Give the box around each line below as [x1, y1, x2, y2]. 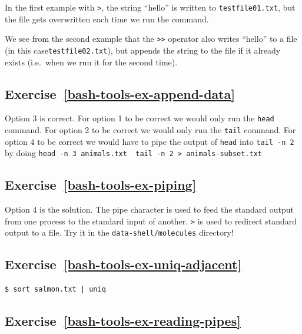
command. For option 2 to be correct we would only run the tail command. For [5, 124, 296, 136]
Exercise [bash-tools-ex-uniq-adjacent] [5, 255, 242, 273]
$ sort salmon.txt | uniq [5, 285, 106, 294]
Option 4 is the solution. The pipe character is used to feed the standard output [5, 203, 294, 216]
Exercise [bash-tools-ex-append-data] [5, 84, 235, 102]
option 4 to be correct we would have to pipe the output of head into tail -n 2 [5, 135, 294, 147]
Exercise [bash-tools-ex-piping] [5, 176, 197, 194]
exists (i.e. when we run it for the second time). [5, 55, 178, 68]
